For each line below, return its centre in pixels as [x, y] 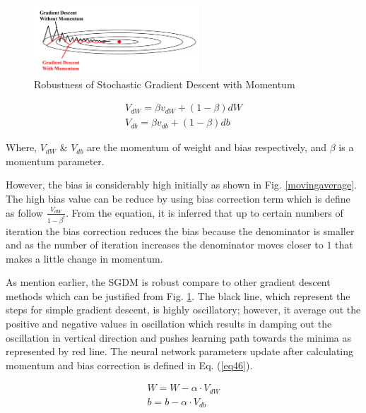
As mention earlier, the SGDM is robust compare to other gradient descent [168, 282]
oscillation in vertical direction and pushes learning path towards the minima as [179, 337]
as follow [24, 212]
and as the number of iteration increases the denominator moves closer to [165, 245]
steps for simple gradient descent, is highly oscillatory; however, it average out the [183, 310]
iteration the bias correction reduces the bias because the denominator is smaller [180, 231]
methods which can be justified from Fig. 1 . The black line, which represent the [178, 295]
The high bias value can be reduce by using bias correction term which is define [178, 199]
